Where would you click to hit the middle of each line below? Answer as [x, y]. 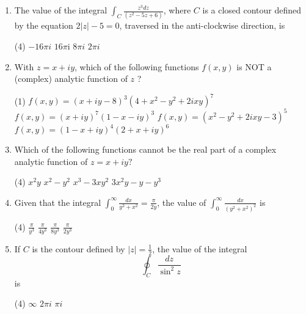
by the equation [44, 25]
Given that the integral [58, 202]
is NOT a [254, 66]
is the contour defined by [78, 248]
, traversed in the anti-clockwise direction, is [202, 25]
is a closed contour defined [252, 10]
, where [177, 10]
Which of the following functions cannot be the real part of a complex [145, 149]
